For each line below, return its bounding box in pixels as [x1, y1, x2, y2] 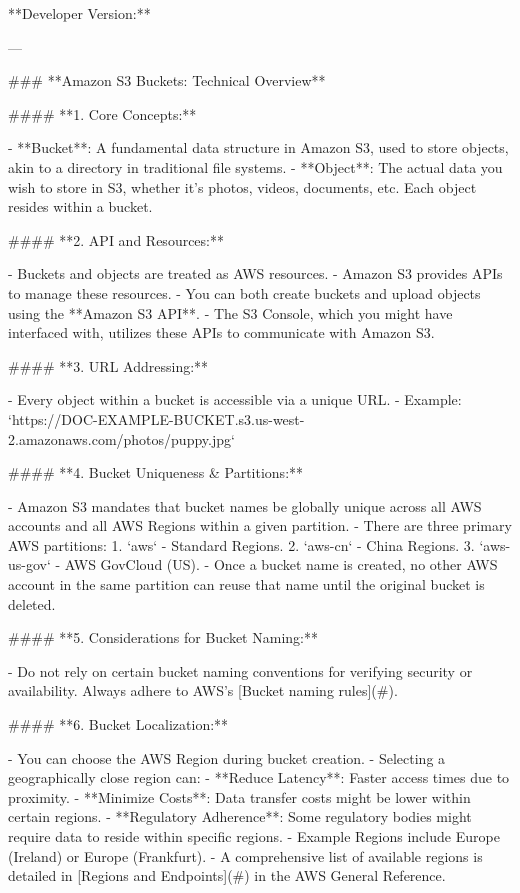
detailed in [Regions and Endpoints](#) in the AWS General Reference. [8, 865, 446, 886]
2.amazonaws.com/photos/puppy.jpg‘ [8, 428, 235, 449]
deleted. [8, 593, 56, 614]
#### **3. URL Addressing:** [8, 355, 209, 376]
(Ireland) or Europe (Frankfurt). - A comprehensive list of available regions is [8, 845, 483, 866]
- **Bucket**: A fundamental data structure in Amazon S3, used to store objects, [8, 137, 509, 158]
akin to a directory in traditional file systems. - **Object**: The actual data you [8, 156, 503, 177]
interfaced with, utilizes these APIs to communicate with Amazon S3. [8, 322, 435, 343]
